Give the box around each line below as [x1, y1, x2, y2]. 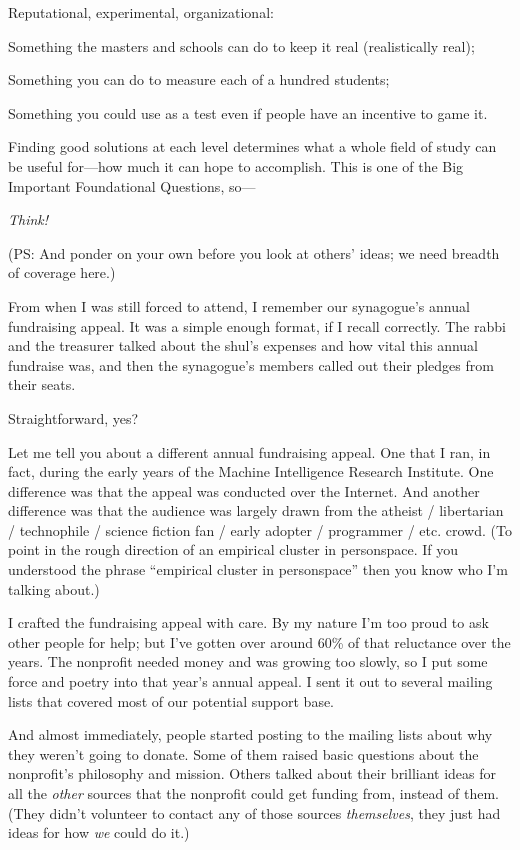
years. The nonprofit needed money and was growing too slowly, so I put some [8, 651, 488, 672]
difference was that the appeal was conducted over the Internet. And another [8, 480, 480, 501]
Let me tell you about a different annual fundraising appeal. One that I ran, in [8, 441, 491, 462]
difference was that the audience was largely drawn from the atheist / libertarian [8, 500, 504, 521]
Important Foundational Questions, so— [8, 175, 256, 196]
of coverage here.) [8, 262, 116, 283]
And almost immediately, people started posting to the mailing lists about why [8, 724, 493, 745]
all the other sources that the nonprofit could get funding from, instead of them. [8, 783, 499, 803]
